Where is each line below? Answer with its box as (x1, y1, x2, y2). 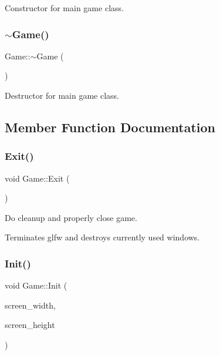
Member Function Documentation (5, 118, 216, 136)
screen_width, (5, 299, 56, 311)
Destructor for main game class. (5, 89, 119, 101)
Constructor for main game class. (5, 2, 124, 14)
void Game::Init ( (5, 279, 67, 292)
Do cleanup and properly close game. (5, 211, 137, 223)
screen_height (5, 319, 55, 331)
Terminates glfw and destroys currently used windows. (5, 231, 200, 243)
